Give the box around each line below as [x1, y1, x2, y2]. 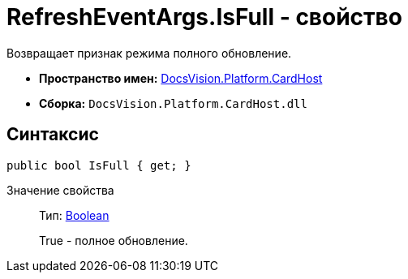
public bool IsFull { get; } [6, 158, 191, 172]
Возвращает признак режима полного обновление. [6, 45, 292, 60]
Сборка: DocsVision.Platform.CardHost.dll [39, 96, 307, 110]
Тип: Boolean [39, 208, 110, 222]
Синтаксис [6, 124, 99, 145]
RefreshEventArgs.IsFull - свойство [6, 3, 402, 31]
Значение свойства [6, 182, 114, 197]
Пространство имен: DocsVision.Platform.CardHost [39, 71, 323, 85]
